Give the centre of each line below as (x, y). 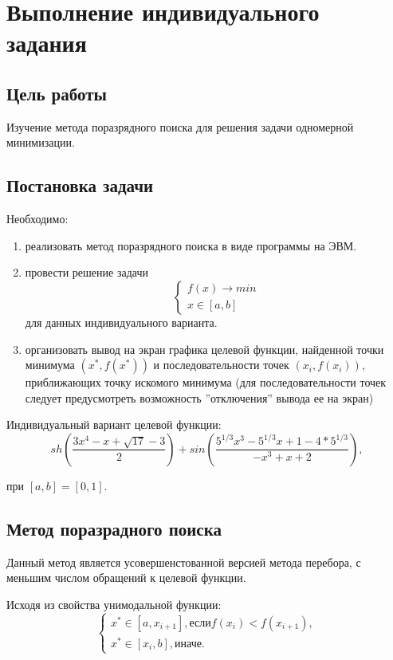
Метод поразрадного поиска (114, 528)
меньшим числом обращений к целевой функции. (126, 577)
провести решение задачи (86, 272)
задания (47, 43)
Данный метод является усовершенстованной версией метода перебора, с (184, 562)
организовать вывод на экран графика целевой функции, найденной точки (204, 349)
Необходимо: (37, 219)
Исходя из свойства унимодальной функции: (114, 604)
